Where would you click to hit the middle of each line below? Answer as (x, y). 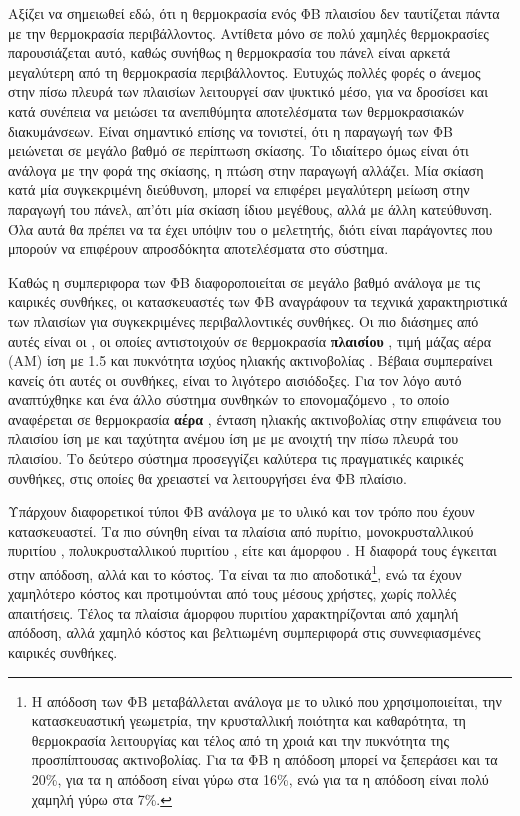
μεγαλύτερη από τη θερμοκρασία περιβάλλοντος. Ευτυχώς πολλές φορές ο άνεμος (244, 71)
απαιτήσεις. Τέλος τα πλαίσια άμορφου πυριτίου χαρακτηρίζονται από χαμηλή (233, 612)
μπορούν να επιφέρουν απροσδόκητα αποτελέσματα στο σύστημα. (198, 248)
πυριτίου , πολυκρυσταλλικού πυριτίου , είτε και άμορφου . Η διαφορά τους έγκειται (252, 550)
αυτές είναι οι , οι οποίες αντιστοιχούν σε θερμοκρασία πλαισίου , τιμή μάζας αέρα (249, 340)
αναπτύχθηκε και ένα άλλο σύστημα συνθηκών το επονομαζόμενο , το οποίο (229, 399)
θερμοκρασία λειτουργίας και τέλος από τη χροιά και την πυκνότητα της (240, 739)
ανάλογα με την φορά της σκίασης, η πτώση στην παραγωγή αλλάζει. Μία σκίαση (246, 169)
